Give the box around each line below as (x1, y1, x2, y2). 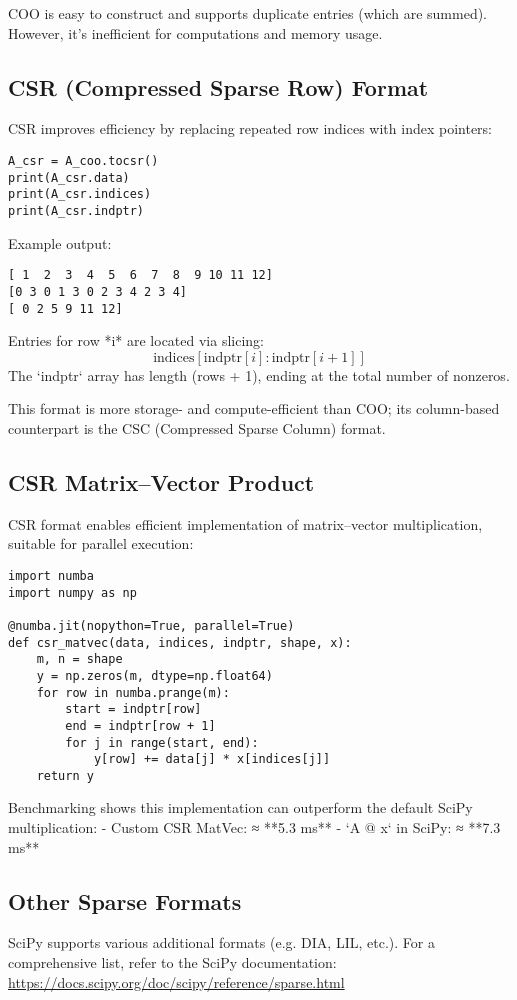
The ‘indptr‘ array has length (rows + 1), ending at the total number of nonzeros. (8, 364, 510, 385)
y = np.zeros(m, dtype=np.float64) (36, 668, 273, 683)
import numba (8, 568, 94, 583)
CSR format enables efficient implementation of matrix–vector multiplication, (8, 513, 483, 534)
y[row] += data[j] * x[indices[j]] (93, 752, 331, 767)
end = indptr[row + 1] (65, 718, 216, 733)
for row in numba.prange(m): (36, 685, 230, 700)
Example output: (8, 232, 112, 253)
